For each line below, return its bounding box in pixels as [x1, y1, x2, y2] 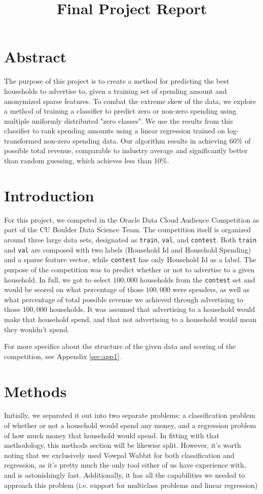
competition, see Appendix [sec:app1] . [4, 350, 122, 361]
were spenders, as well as [172, 284, 250, 295]
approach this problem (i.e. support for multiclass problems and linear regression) [4, 479, 258, 490]
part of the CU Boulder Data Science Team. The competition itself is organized [4, 224, 251, 235]
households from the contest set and [140, 274, 255, 285]
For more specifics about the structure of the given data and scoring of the [4, 341, 236, 351]
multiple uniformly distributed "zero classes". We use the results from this [4, 115, 233, 126]
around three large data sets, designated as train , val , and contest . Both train [4, 234, 257, 244]
